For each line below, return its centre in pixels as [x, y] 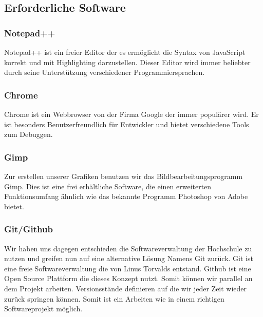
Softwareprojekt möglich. [43, 309]
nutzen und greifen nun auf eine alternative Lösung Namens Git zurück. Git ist [129, 258]
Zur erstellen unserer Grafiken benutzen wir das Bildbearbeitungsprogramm [124, 176]
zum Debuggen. [29, 134]
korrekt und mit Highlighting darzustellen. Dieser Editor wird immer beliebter [127, 62]
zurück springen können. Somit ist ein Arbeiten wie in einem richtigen [114, 298]
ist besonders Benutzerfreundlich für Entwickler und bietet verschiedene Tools [127, 124]
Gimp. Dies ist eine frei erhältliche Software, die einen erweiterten [108, 186]
